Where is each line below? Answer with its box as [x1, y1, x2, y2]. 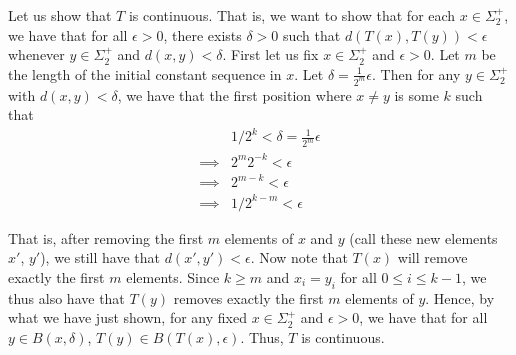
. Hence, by [425, 287, 495, 308]
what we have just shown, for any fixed [8, 307, 247, 328]
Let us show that [8, 5, 112, 25]
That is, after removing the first [8, 227, 204, 248]
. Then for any [372, 63, 461, 84]
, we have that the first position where [117, 84, 352, 105]
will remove [397, 247, 468, 268]
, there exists [163, 24, 242, 45]
